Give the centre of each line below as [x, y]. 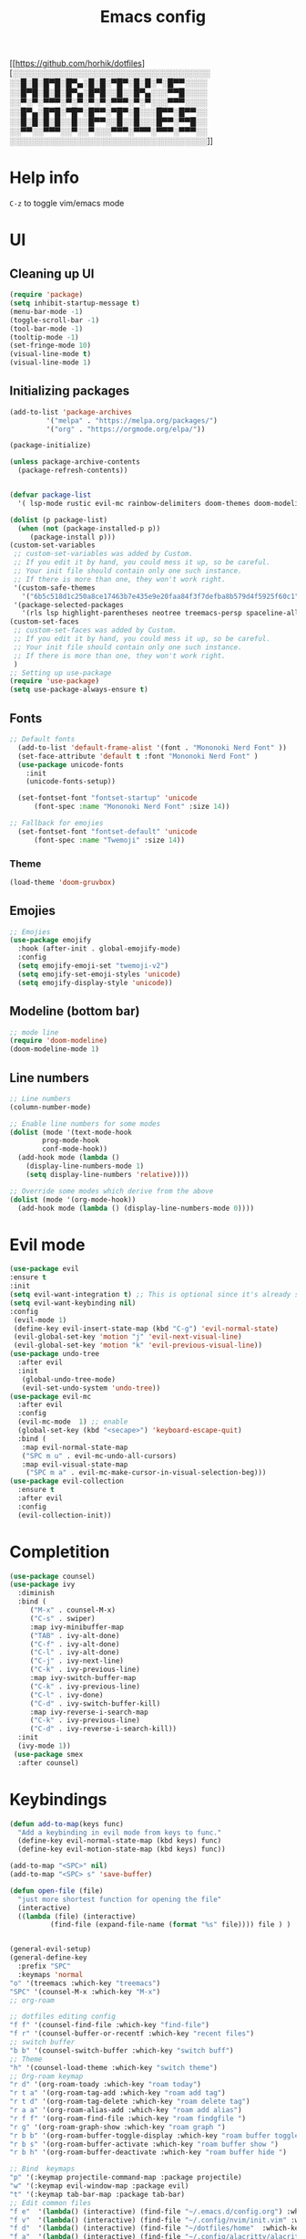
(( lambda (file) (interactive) [77, 1916]
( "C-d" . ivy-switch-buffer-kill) [95, 1703]
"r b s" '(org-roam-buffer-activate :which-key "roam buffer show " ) [144, 2144]
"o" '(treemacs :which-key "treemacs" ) [85, 1983]
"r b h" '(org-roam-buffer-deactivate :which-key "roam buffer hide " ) [148, 2152]
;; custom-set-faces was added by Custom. [95, 631]
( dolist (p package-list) [58, 520]
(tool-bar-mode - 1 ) [46, 329]
